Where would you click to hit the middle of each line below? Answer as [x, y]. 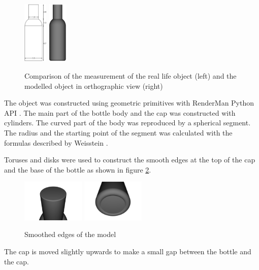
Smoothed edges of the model [70, 234]
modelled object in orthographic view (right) [94, 86]
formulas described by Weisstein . [56, 142]
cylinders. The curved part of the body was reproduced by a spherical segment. [127, 123]
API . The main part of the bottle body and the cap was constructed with [120, 112]
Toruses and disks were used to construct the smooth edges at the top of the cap [130, 160]
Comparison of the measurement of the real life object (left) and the [131, 75]
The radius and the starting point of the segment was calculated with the [118, 132]
